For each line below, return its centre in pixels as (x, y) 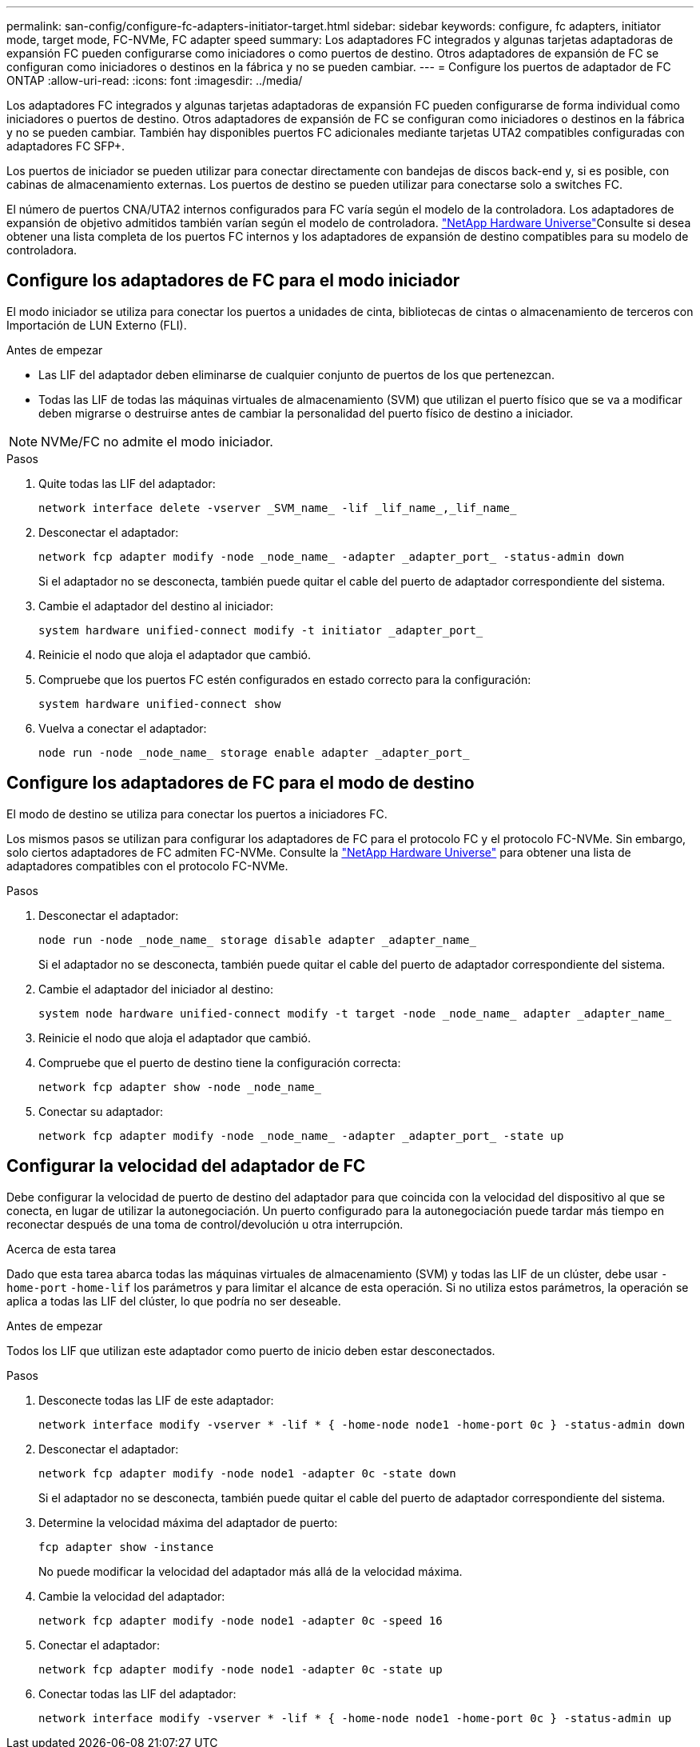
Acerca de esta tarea (62, 1249)
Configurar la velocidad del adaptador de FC (186, 1166)
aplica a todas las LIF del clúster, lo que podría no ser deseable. (174, 1301)
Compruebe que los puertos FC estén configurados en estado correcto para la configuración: (285, 679)
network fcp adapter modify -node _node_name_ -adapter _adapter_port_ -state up (301, 1135)
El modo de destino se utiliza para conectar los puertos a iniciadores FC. (197, 814)
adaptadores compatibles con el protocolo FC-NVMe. (147, 866)
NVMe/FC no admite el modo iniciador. (157, 441)
